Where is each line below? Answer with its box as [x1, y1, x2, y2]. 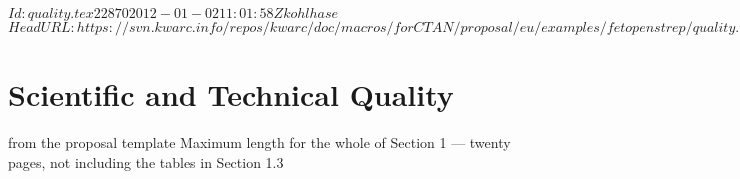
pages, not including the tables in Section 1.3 [8, 151, 284, 172]
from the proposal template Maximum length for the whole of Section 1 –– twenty [8, 132, 511, 153]
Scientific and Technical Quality [8, 74, 454, 115]
